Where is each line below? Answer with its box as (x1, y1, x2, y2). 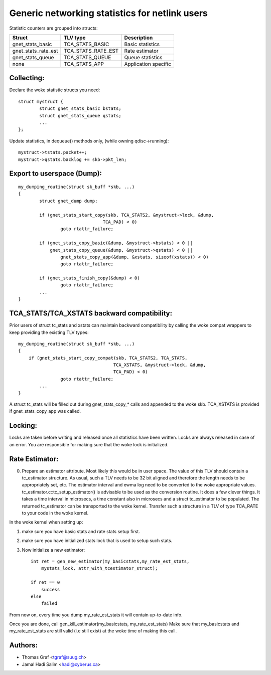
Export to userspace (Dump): (9, 170, 102, 178)
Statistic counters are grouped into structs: (9, 25, 98, 31)
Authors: (9, 641, 38, 649)
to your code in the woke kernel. (22, 510, 89, 516)
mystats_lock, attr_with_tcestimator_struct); (41, 566, 158, 571)
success (41, 587, 60, 592)
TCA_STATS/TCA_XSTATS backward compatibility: (9, 309, 173, 318)
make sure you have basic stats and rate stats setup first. (22, 528, 140, 534)
